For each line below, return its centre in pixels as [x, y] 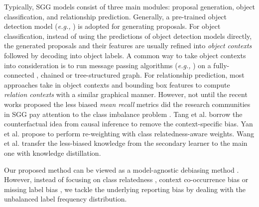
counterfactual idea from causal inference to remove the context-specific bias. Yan [129, 124]
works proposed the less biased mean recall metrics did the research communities [127, 104]
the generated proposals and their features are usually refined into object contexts [128, 46]
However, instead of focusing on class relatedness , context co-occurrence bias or [126, 179]
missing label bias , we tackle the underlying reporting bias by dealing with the [125, 189]
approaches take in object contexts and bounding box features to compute [117, 84]
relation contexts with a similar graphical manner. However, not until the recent [126, 94]
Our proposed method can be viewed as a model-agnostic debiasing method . [122, 169]
